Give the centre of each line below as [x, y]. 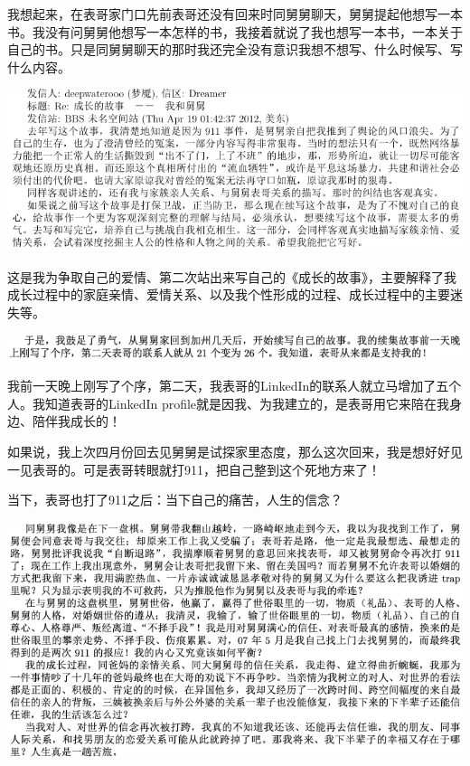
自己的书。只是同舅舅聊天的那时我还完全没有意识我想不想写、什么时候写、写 [235, 49]
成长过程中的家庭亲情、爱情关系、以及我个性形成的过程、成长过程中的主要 [229, 294]
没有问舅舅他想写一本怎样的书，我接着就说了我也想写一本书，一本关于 [254, 31]
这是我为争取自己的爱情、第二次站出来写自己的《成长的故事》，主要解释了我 [232, 276]
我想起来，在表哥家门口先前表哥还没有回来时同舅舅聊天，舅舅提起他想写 [222, 14]
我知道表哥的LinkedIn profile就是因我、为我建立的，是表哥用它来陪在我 [241, 403]
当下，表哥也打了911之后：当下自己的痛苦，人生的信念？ [175, 500]
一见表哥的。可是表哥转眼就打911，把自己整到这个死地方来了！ [194, 469]
